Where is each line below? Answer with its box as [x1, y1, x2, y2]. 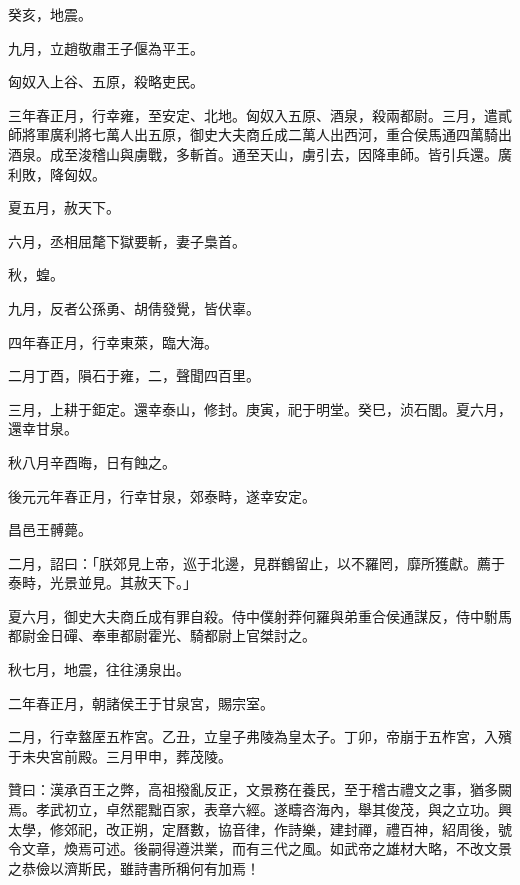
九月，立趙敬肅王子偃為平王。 [8, 37, 204, 58]
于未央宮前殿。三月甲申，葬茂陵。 [8, 745, 232, 766]
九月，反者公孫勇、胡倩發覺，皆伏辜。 [8, 297, 260, 318]
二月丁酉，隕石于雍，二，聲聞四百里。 [8, 365, 260, 386]
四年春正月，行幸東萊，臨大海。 [8, 331, 218, 352]
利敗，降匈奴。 [8, 163, 106, 184]
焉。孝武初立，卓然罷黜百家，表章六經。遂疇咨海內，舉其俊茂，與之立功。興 [8, 799, 512, 820]
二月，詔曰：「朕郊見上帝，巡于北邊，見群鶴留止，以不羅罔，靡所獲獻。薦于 [8, 552, 505, 573]
